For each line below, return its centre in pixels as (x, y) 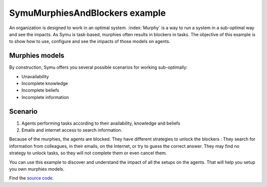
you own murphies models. (37, 169)
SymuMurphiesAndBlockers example (88, 13)
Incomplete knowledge (45, 84)
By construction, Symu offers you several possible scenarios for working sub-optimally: (98, 67)
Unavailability (35, 76)
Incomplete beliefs (40, 90)
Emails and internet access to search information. (72, 130)
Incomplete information (45, 97)
